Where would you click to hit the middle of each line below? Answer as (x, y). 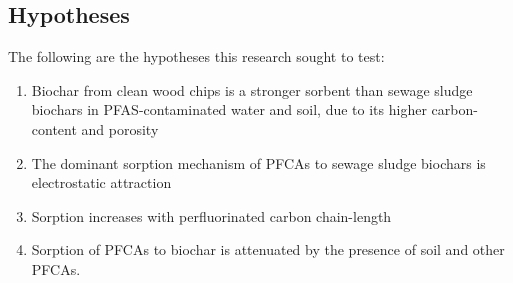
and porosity (120, 128)
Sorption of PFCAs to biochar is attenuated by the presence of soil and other (268, 249)
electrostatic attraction (101, 182)
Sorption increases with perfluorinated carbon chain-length (211, 215)
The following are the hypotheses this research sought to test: (196, 56)
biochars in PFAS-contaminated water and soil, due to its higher (229, 109)
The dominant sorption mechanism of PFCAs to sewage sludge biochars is (258, 162)
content (54, 128)
